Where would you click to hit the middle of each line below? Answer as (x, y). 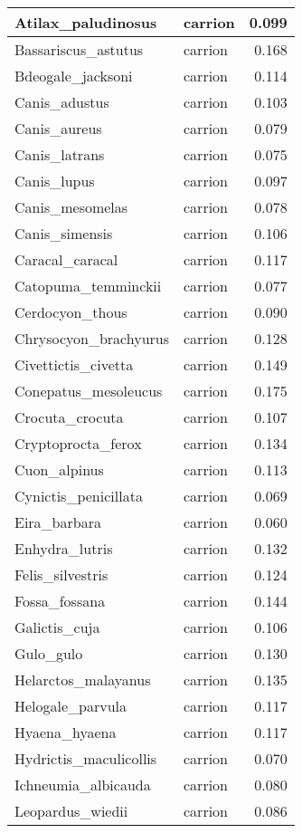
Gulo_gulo (49, 653)
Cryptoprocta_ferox (78, 443)
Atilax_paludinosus (86, 22)
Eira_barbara (58, 522)
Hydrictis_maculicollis (86, 758)
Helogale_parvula (71, 706)
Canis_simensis (64, 233)
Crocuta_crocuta (69, 417)
